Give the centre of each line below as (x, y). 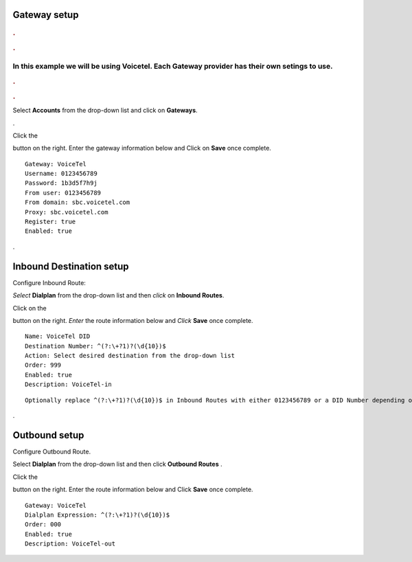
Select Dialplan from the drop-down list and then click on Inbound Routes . (118, 295)
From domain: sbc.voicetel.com (78, 202)
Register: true (50, 222)
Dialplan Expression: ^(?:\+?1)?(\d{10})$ (98, 515)
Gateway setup (46, 15)
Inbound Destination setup (71, 266)
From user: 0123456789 (63, 193)
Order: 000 (43, 525)
